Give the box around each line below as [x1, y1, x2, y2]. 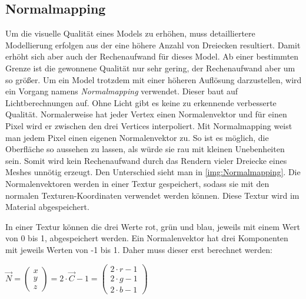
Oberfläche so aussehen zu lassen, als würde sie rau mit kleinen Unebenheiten [5, 143, 285, 155]
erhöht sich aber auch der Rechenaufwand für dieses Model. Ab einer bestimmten [5, 50, 299, 63]
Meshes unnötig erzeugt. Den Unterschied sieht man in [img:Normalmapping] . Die [5, 166, 301, 178]
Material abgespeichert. [5, 201, 89, 213]
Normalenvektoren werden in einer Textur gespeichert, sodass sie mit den [5, 177, 270, 189]
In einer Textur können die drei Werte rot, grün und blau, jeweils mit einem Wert [5, 220, 300, 232]
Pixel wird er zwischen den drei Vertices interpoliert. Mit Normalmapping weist [5, 119, 292, 132]
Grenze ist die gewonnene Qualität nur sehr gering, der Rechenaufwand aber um [5, 61, 295, 74]
